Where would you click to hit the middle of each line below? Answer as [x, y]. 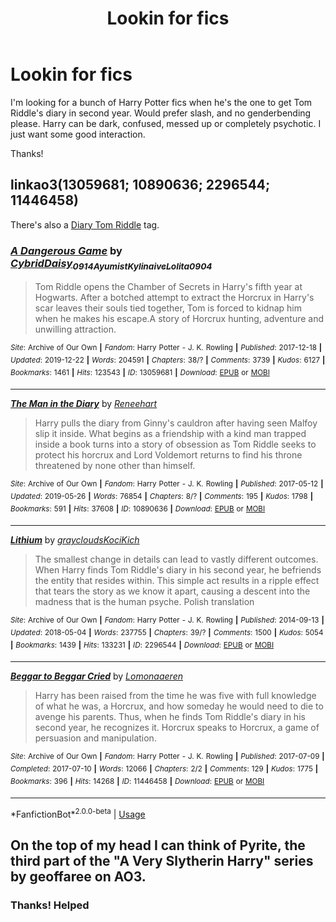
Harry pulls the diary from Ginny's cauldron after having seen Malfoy [176, 423]
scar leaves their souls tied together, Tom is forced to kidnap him [168, 308]
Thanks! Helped [50, 905]
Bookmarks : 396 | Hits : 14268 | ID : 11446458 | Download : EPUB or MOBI [137, 781]
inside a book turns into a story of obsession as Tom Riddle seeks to [175, 444]
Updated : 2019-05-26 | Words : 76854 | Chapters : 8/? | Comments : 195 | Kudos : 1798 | [162, 496]
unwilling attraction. [75, 329]
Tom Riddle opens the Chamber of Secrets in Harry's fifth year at [168, 287]
